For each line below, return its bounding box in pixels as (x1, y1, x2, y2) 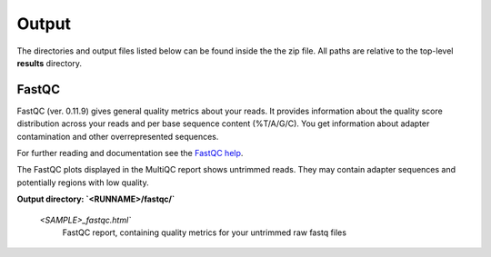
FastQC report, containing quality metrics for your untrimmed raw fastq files (62, 227, 347, 238)
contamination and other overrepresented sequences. (16, 131, 219, 142)
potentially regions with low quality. (16, 177, 149, 188)
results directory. (16, 57, 82, 68)
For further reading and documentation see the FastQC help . (16, 148, 244, 159)
